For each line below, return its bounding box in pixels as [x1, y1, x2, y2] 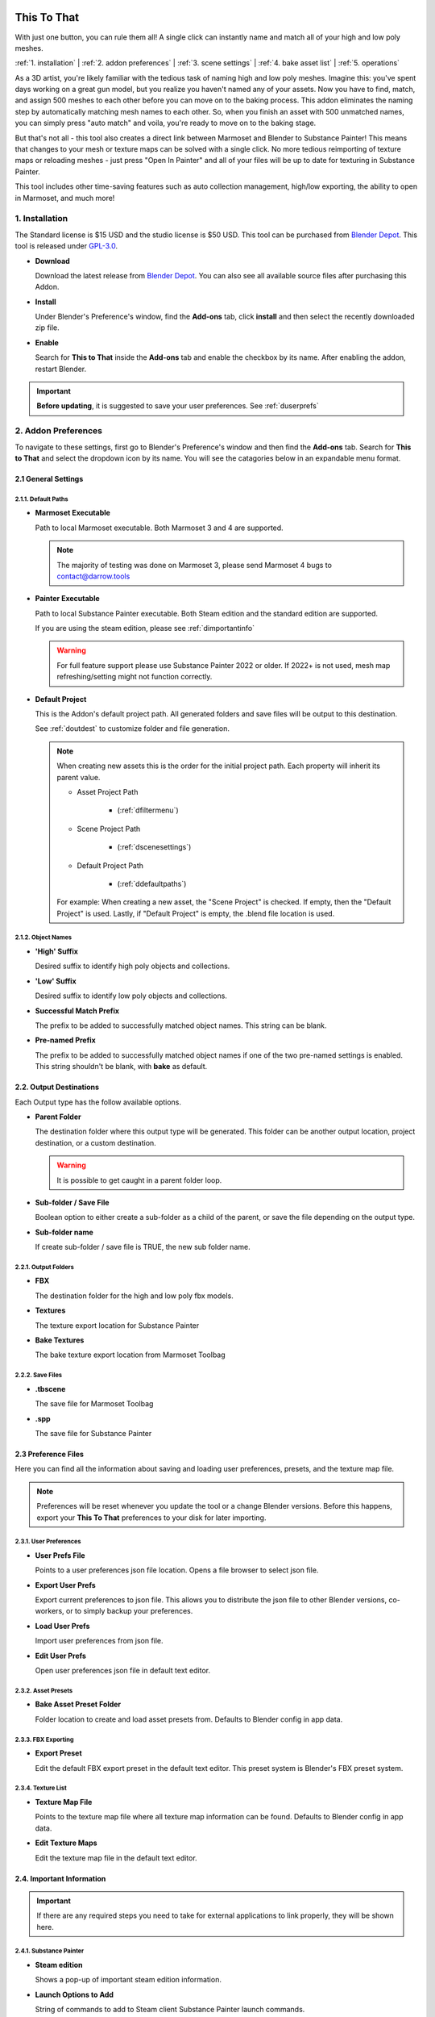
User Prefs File [35, 1550, 85, 1560]
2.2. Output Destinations [14, 1082, 100, 1092]
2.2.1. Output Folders [14, 1263, 74, 1271]
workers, [35, 1606, 64, 1616]
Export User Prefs [35, 1580, 96, 1589]
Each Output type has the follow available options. [14, 1097, 181, 1107]
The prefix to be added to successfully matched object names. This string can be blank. [35, 1021, 327, 1030]
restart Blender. [35, 364, 87, 374]
